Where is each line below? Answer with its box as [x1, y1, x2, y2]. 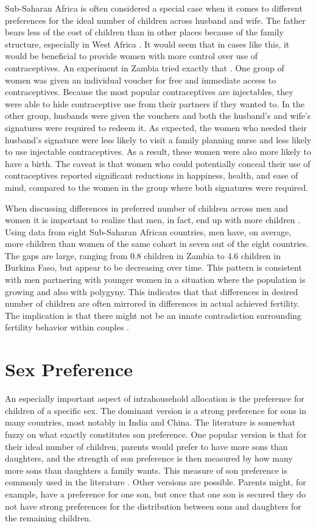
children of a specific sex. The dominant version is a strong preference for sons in [5, 404, 307, 416]
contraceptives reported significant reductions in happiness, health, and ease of [5, 169, 298, 182]
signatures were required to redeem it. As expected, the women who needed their [5, 121, 307, 134]
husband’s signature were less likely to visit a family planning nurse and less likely [5, 133, 312, 146]
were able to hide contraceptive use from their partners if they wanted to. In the [5, 97, 304, 110]
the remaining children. [5, 512, 92, 524]
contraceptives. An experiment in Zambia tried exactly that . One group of [5, 61, 284, 74]
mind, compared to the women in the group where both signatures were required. [5, 180, 309, 193]
